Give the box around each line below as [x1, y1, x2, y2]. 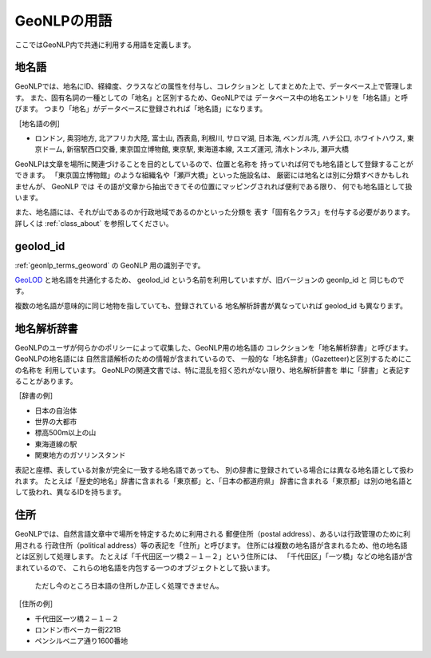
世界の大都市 [34, 417, 77, 426]
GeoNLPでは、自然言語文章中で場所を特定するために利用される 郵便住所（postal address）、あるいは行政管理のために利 [14, 529, 411, 539]
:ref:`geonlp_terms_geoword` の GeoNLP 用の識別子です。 [14, 260, 205, 270]
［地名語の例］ [14, 118, 64, 128]
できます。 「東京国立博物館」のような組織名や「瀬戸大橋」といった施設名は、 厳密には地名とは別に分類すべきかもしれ [14, 170, 409, 180]
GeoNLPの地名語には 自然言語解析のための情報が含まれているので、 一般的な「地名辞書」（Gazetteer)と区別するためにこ [14, 354, 413, 363]
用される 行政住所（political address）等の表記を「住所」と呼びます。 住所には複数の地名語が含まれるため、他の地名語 [14, 540, 408, 550]
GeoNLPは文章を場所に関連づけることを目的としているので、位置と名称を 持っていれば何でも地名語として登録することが [14, 159, 414, 168]
